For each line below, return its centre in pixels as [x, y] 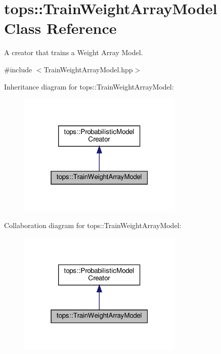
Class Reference [60, 28]
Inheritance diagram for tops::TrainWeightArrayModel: [89, 86]
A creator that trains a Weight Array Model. [74, 52]
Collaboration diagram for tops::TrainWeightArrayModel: [93, 225]
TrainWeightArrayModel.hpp [88, 69]
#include [18, 69]
